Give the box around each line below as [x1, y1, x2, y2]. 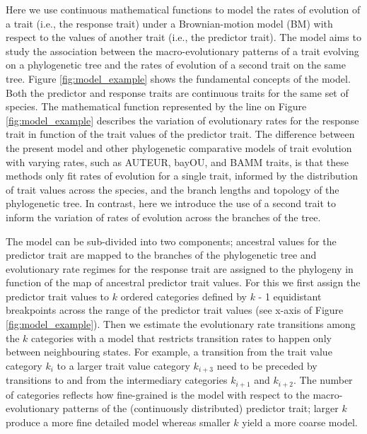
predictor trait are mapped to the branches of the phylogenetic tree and [6, 247, 317, 262]
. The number [293, 373, 353, 387]
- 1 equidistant [258, 288, 322, 303]
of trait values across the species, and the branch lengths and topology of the [6, 182, 339, 197]
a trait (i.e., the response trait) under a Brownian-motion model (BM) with [6, 16, 333, 30]
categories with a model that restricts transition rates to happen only [31, 330, 332, 345]
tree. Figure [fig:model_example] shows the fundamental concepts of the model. [6, 71, 351, 86]
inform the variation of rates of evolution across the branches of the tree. [6, 209, 321, 224]
